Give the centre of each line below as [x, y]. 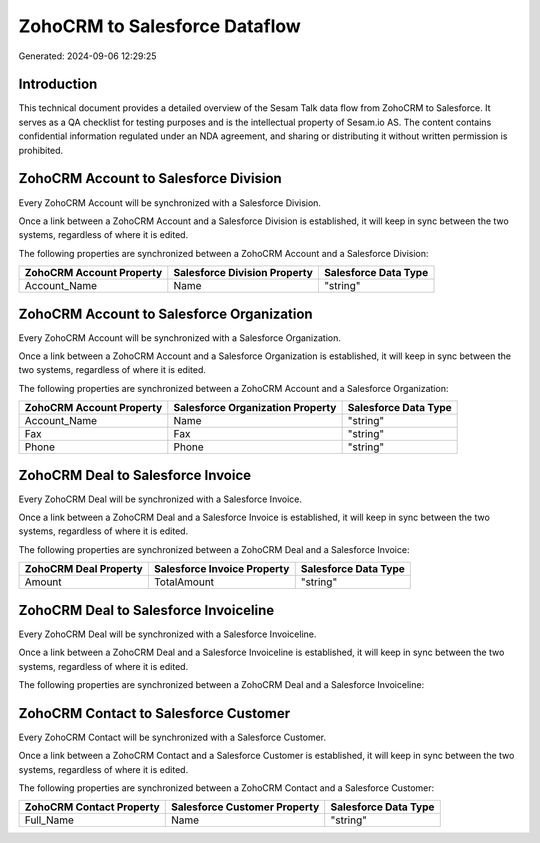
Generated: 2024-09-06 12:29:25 [87, 56]
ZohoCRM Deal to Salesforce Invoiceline [146, 610]
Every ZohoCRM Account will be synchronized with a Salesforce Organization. [180, 337]
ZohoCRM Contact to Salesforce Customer [154, 713]
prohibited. [41, 150]
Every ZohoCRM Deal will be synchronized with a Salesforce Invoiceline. [167, 634]
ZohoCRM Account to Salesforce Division [150, 178]
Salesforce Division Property [243, 273]
